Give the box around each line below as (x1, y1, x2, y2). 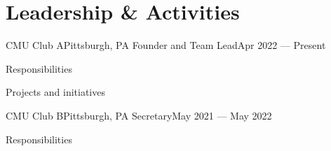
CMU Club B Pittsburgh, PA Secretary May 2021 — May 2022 (6, 108, 272, 122)
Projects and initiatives (6, 85, 105, 99)
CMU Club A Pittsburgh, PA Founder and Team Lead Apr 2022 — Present (6, 38, 326, 52)
